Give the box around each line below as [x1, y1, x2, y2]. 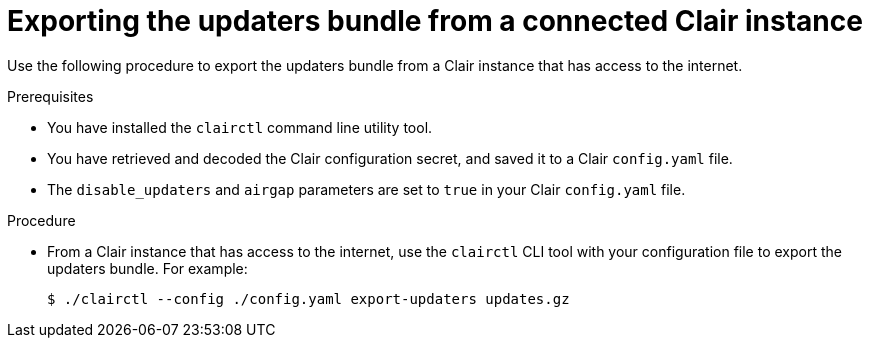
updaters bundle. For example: [47, 259, 248, 277]
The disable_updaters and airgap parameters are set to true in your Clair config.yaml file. [47, 180, 686, 198]
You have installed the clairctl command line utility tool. [47, 118, 433, 136]
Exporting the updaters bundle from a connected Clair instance [7, 4, 863, 38]
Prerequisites [7, 87, 94, 105]
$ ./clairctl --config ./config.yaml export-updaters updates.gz [47, 290, 570, 307]
